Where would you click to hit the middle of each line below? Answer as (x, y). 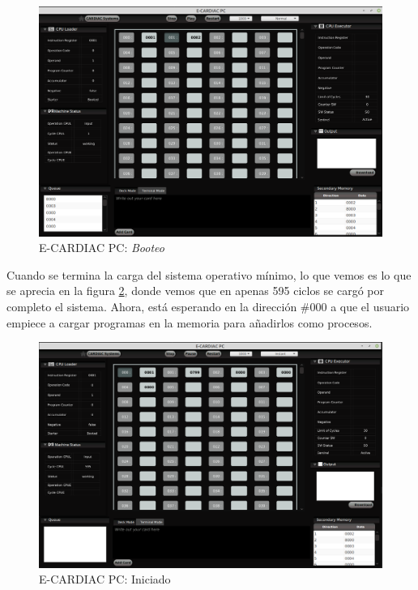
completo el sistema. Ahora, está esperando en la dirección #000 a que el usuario (208, 306)
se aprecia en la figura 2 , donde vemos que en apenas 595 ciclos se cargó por (195, 291)
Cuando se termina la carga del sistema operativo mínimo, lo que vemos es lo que (209, 274)
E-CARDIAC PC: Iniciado (105, 579)
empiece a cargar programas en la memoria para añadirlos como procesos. (190, 322)
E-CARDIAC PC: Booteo (102, 248)
